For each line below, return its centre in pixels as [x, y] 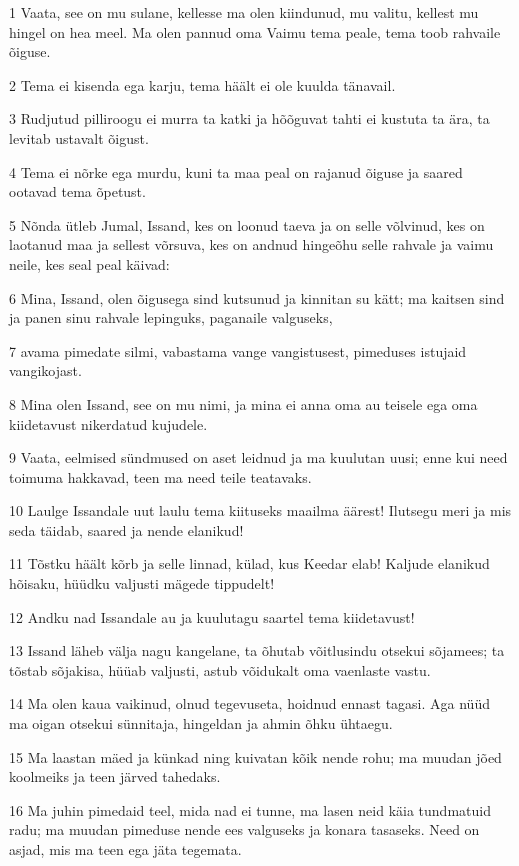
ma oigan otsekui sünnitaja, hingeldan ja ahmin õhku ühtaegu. [201, 723]
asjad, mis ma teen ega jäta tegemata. [125, 849]
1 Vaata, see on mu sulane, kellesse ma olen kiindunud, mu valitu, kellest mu [244, 12]
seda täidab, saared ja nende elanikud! [126, 529]
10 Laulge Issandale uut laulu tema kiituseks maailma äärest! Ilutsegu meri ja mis [260, 510]
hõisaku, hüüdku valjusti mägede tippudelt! [142, 583]
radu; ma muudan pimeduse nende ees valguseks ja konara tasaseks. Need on [244, 829]
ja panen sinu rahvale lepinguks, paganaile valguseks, [171, 317]
